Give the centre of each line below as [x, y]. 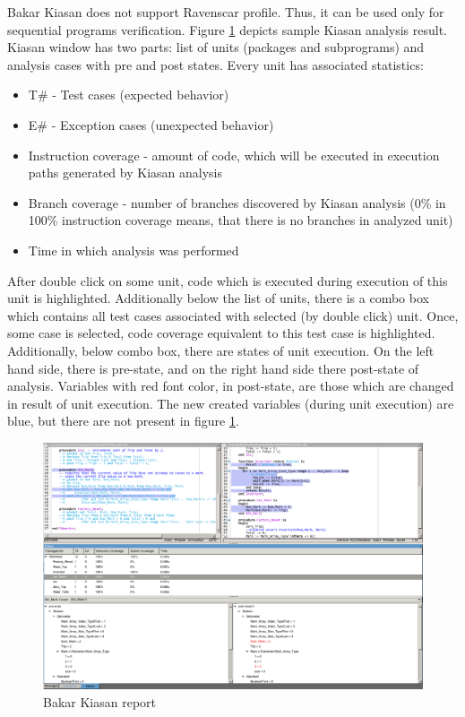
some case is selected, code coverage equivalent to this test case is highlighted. [221, 333]
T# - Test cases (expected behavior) [129, 95]
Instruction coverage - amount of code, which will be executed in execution [234, 155]
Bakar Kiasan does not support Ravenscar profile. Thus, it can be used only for [226, 12]
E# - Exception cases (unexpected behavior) [151, 124]
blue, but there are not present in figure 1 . [123, 421]
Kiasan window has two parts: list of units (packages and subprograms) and [216, 47]
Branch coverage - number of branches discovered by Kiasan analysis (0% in [237, 202]
